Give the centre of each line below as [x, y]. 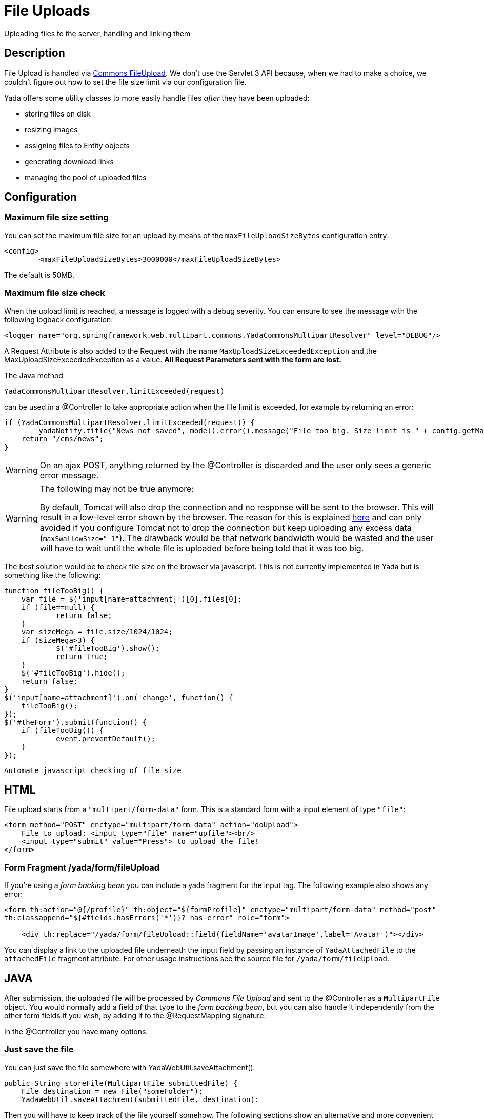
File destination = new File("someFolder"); [112, 1091]
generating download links [69, 161]
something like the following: [53, 575]
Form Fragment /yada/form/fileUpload [82, 867]
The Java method [34, 375]
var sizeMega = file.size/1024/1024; [97, 632]
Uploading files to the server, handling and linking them [97, 33]
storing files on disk [58, 113]
